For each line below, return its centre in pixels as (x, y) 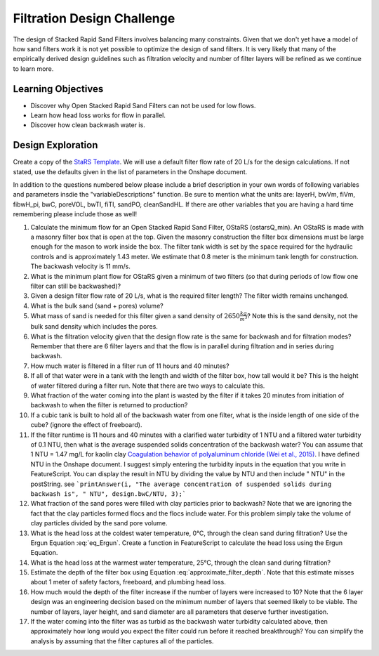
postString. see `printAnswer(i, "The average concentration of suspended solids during (181, 484)
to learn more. (33, 68)
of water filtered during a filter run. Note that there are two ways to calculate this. (148, 386)
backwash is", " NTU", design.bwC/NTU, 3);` (108, 494)
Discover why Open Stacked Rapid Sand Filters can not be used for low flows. (143, 105)
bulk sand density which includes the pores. (94, 327)
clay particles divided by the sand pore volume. (99, 523)
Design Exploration (55, 145)
